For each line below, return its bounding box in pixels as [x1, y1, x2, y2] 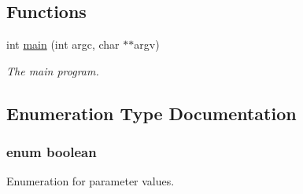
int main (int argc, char [6, 36, 120, 53]
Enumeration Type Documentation [6, 101, 297, 125]
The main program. [6, 62, 99, 79]
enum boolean [6, 142, 97, 162]
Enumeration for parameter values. [6, 173, 175, 189]
